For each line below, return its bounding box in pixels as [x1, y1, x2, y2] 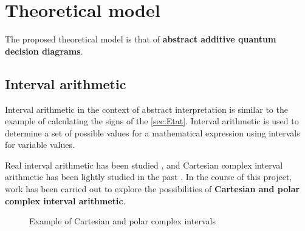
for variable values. [5, 138, 75, 151]
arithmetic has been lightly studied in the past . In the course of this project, [5, 170, 292, 183]
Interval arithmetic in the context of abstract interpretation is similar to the [5, 102, 288, 115]
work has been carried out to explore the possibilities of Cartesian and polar [5, 182, 300, 195]
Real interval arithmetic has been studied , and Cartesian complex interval [5, 158, 283, 171]
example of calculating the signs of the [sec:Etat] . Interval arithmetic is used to [5, 115, 299, 127]
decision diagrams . [5, 44, 83, 57]
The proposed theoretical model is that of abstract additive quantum [5, 33, 276, 45]
